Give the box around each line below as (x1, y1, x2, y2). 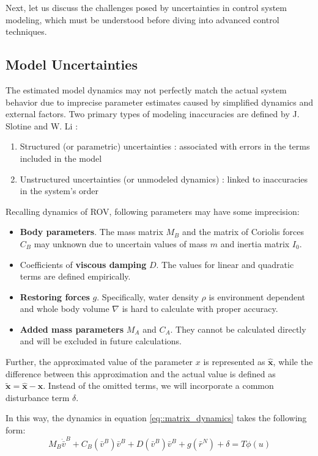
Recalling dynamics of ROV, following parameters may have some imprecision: (6, 204, 300, 217)
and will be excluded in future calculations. (20, 335, 182, 347)
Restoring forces (20, 290, 90, 303)
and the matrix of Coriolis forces (182, 225, 304, 238)
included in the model (20, 151, 102, 164)
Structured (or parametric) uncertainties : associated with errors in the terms (20, 140, 310, 153)
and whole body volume (20, 302, 109, 315)
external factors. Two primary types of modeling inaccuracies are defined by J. (6, 107, 300, 120)
